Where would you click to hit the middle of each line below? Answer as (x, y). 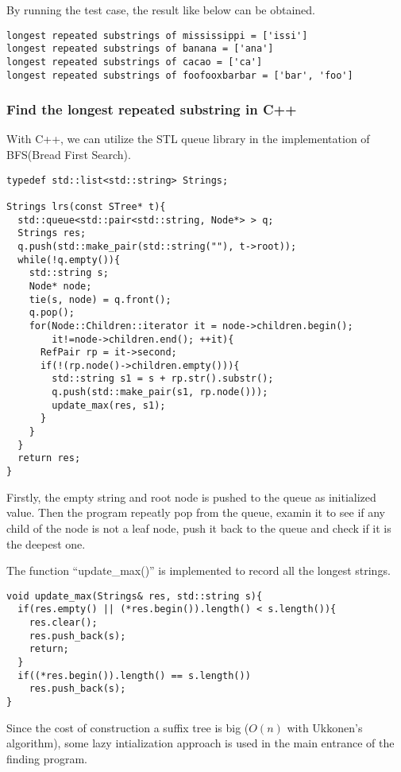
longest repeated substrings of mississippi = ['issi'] (157, 35)
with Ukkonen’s (325, 727)
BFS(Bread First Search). (69, 155)
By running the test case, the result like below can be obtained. (161, 10)
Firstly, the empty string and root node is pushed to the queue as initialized (191, 497)
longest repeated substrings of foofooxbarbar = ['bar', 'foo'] (180, 75)
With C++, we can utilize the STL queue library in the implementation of (188, 139)
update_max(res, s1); (109, 405)
